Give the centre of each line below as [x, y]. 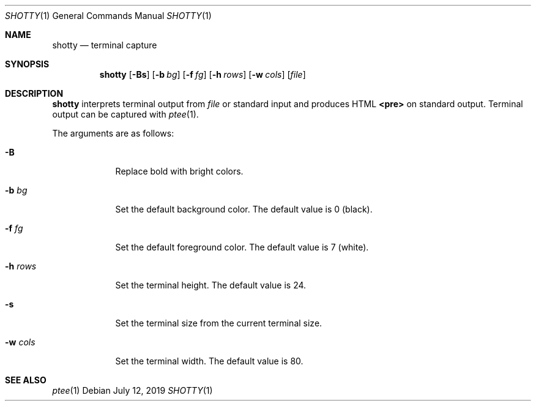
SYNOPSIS [27, 64]
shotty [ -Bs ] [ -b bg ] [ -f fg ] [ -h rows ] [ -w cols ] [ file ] [203, 74]
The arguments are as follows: [113, 133]
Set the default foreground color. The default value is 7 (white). [242, 247]
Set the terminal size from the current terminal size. [219, 323]
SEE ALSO [26, 380]
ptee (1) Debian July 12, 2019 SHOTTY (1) [132, 390]
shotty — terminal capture [105, 45]
